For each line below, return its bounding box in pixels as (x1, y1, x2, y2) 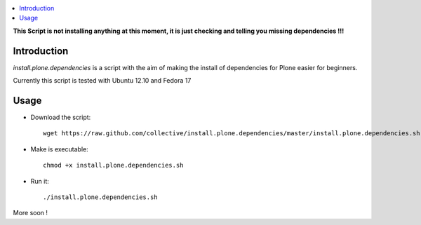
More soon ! (13, 209, 48, 217)
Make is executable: (30, 144, 88, 154)
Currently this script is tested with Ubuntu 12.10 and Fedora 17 (13, 76, 192, 85)
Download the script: (30, 113, 91, 121)
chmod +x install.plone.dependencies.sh (43, 161, 184, 170)
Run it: (30, 177, 49, 185)
